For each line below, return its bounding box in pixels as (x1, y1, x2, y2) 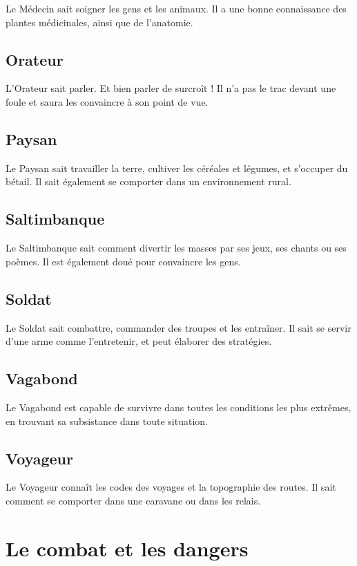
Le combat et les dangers (6, 534, 249, 562)
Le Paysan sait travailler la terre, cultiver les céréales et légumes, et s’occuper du (6, 160, 348, 175)
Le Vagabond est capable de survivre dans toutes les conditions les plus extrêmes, (6, 399, 351, 414)
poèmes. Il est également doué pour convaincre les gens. (6, 254, 241, 268)
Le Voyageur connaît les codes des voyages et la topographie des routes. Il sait (6, 480, 336, 494)
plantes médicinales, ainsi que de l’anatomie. (6, 15, 193, 29)
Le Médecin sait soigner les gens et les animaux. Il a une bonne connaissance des (6, 1, 347, 15)
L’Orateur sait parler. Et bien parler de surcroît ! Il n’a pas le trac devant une (6, 81, 336, 95)
